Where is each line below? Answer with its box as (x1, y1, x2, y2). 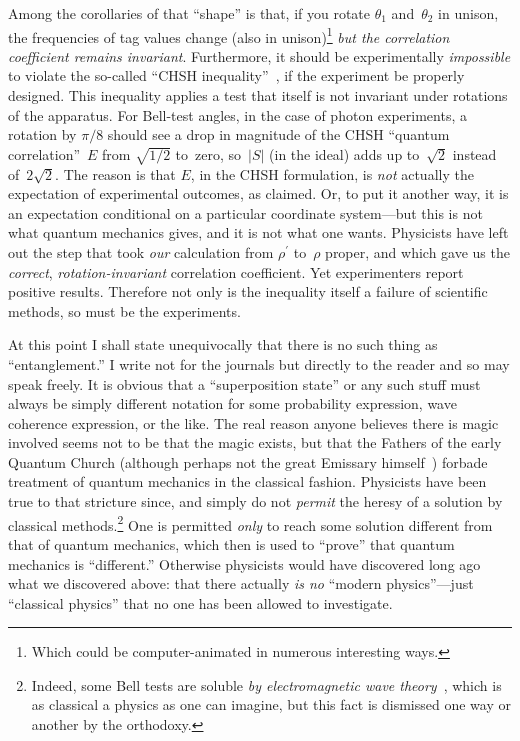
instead (452, 143, 497, 164)
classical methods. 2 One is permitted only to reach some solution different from (8, 511, 493, 535)
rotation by (8, 124, 77, 145)
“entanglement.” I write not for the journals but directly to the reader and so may (8, 353, 510, 374)
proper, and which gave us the (325, 241, 510, 262)
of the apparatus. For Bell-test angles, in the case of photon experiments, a (8, 104, 467, 125)
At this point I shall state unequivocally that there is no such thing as (8, 334, 438, 355)
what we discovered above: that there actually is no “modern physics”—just (8, 573, 474, 594)
